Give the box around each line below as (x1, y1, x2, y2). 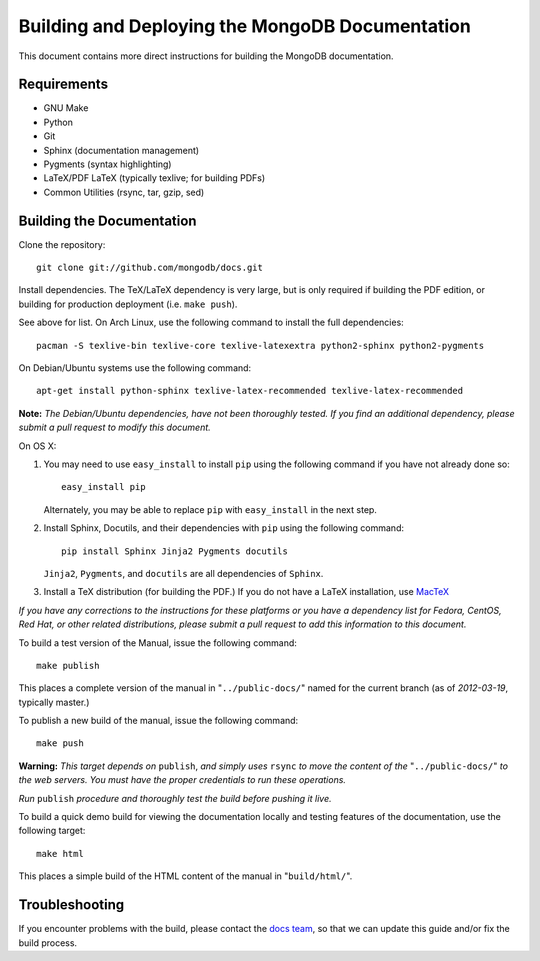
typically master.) (18, 696, 90, 708)
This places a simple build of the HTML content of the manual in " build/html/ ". (18, 870, 353, 882)
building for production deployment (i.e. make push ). (18, 298, 238, 310)
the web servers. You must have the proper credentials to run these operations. (18, 774, 347, 786)
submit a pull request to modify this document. (18, 421, 212, 434)
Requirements (18, 76, 109, 93)
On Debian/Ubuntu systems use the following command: (18, 362, 252, 374)
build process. (18, 936, 78, 949)
